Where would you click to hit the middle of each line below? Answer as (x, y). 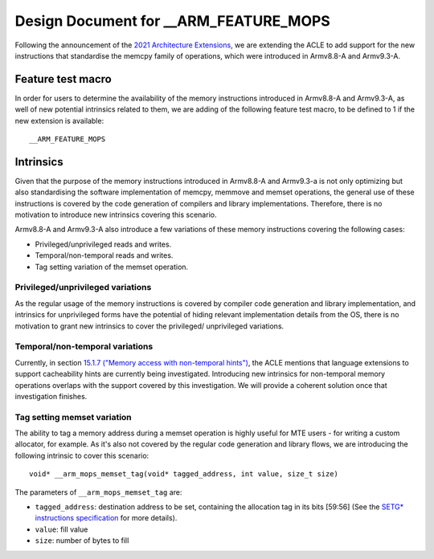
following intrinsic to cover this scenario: (82, 455)
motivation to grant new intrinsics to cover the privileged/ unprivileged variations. (149, 326)
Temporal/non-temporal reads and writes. (104, 255)
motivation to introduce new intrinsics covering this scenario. (116, 215)
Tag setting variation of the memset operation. (112, 267)
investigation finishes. (51, 396)
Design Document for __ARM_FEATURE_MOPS (173, 21)
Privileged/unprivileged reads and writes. (103, 244)
